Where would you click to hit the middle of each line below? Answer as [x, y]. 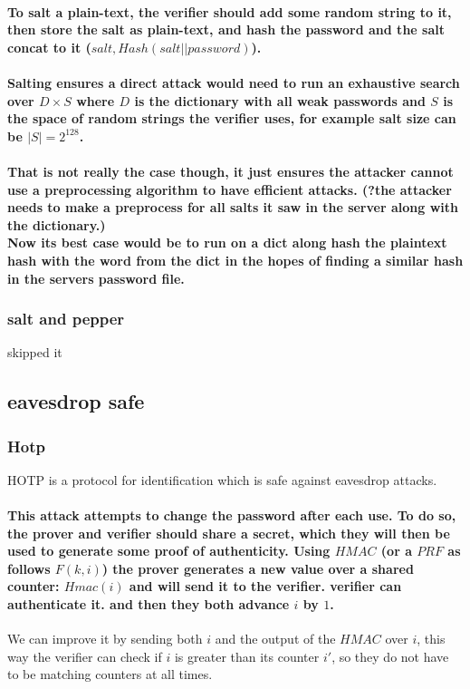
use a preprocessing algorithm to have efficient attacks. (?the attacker [230, 189]
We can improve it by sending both [105, 639]
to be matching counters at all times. [110, 674]
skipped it [35, 352]
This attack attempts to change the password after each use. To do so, [232, 515]
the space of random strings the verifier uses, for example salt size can [232, 118]
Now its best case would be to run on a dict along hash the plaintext [227, 243]
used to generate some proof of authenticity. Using [169, 551]
